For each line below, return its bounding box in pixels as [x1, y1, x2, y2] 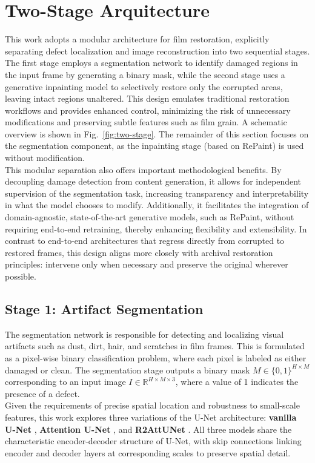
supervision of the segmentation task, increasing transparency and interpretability [5, 186, 309, 199]
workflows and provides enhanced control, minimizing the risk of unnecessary [5, 103, 291, 116]
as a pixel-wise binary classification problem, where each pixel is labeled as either [5, 351, 307, 364]
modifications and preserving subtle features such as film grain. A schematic [5, 116, 287, 128]
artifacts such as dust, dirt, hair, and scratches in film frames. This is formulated [5, 340, 305, 352]
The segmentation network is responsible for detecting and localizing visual [5, 327, 284, 340]
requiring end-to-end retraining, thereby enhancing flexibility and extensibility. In [5, 222, 307, 235]
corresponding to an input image [5, 375, 126, 388]
